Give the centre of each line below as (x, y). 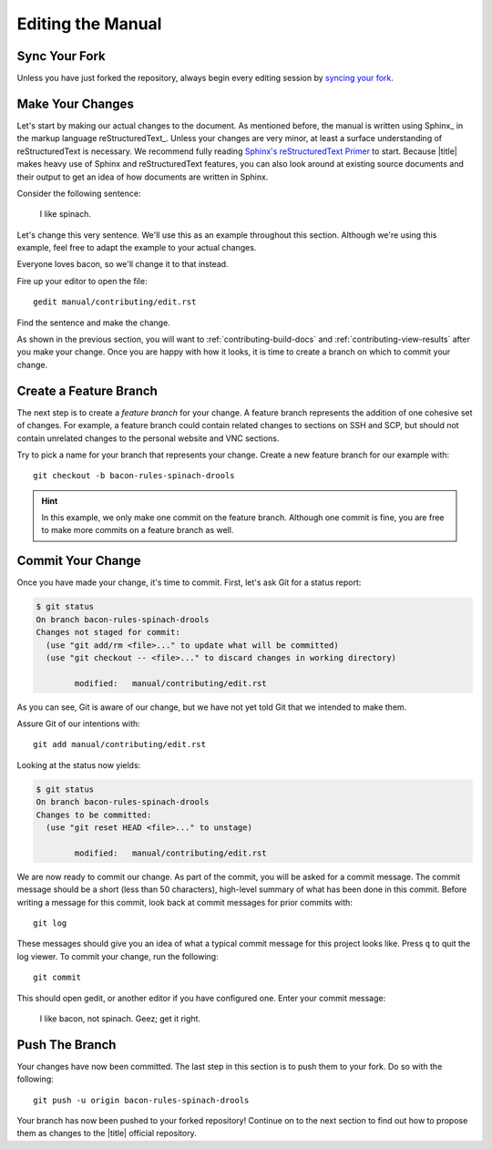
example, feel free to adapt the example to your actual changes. (137, 248)
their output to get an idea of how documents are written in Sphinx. (143, 177)
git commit (57, 978)
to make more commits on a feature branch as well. (138, 530)
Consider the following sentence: (79, 193)
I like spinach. (65, 214)
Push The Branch (67, 1045)
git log (50, 923)
